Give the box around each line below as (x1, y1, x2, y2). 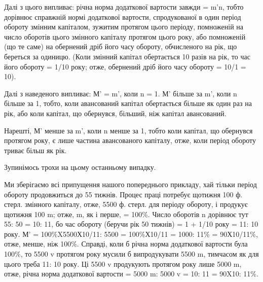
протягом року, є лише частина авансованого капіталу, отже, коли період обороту (4, 135, 256, 146)
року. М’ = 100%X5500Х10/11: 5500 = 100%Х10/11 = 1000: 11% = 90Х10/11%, (4, 228, 258, 239)
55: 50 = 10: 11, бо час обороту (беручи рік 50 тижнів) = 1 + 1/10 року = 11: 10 (4, 219, 258, 229)
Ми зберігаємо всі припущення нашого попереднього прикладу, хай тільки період (4, 179, 257, 189)
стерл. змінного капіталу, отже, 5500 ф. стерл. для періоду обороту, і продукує (4, 199, 248, 209)
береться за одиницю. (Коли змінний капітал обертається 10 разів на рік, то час (4, 51, 250, 61)
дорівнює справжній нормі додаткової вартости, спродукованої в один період (4, 11, 241, 22)
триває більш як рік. (4, 145, 67, 155)
